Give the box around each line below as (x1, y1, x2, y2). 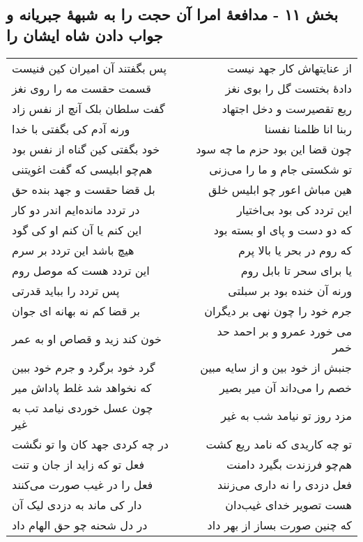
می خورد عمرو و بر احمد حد (217, 322, 352, 339)
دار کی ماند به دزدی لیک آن (12, 496, 142, 513)
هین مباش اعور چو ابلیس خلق (208, 181, 352, 197)
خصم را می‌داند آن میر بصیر (219, 379, 352, 396)
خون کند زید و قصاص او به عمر (12, 331, 162, 347)
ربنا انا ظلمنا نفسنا (264, 120, 352, 137)
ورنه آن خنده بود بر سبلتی (228, 282, 352, 299)
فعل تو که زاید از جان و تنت (12, 456, 145, 472)
